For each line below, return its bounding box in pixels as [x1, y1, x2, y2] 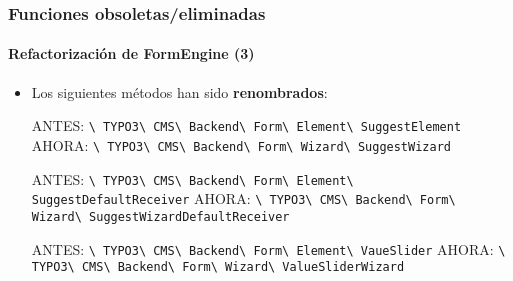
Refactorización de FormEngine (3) [8, 43, 255, 64]
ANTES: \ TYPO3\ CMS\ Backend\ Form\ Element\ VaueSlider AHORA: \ [31, 238, 506, 259]
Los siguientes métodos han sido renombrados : [31, 81, 328, 102]
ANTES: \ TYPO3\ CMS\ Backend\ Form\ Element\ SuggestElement [31, 115, 462, 136]
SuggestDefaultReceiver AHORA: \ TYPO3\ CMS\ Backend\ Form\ [31, 188, 456, 209]
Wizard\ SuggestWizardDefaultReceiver [31, 209, 290, 224]
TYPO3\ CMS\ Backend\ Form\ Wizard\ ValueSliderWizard [31, 260, 405, 275]
